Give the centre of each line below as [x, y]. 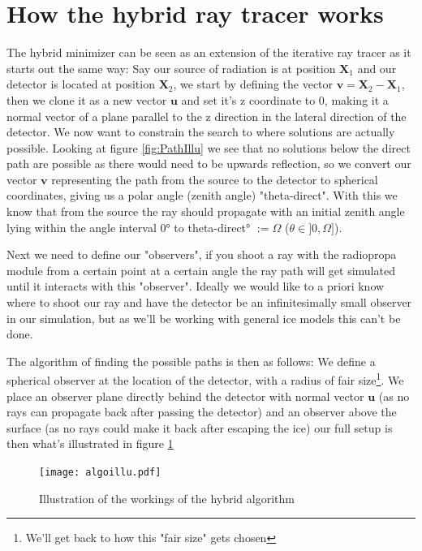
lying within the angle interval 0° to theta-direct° [129, 227]
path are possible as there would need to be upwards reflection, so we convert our [209, 164]
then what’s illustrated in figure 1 [90, 443]
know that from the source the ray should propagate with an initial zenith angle [206, 211]
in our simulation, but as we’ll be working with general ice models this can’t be [204, 318]
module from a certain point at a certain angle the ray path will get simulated [201, 270]
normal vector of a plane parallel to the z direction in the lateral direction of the [207, 116]
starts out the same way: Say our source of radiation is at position [171, 68]
